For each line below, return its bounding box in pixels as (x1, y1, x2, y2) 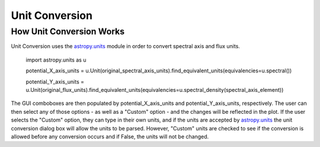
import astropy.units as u (25, 56, 87, 63)
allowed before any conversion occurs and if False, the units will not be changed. (11, 133, 209, 140)
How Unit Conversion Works (11, 26, 125, 37)
